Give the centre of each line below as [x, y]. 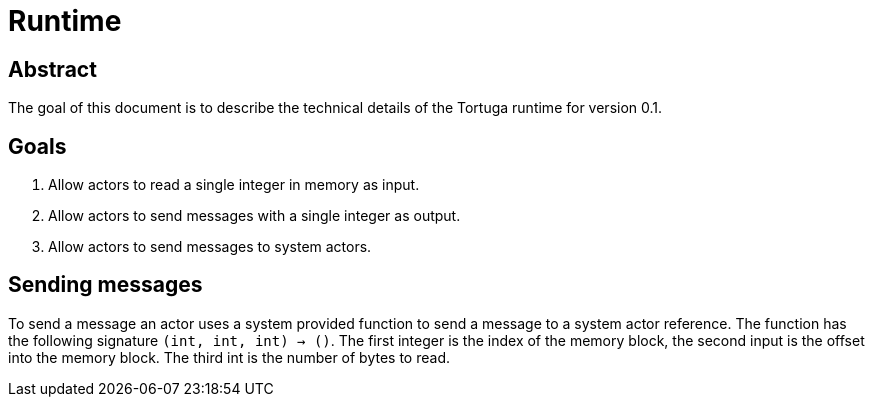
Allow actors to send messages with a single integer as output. [254, 216]
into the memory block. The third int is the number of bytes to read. [229, 357]
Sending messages [105, 285]
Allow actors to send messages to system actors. [210, 247]
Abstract [52, 69]
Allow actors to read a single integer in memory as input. [234, 185]
